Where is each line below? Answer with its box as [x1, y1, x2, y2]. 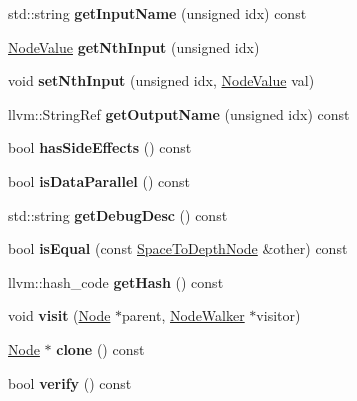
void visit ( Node [8, 305, 111, 326]
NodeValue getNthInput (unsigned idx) [8, 36, 260, 57]
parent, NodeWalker [122, 305, 245, 326]
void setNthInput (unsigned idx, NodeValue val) [8, 70, 315, 91]
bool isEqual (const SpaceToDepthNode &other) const [8, 238, 348, 259]
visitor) [256, 305, 301, 326]
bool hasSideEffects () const [8, 137, 192, 158]
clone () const [56, 338, 145, 359]
